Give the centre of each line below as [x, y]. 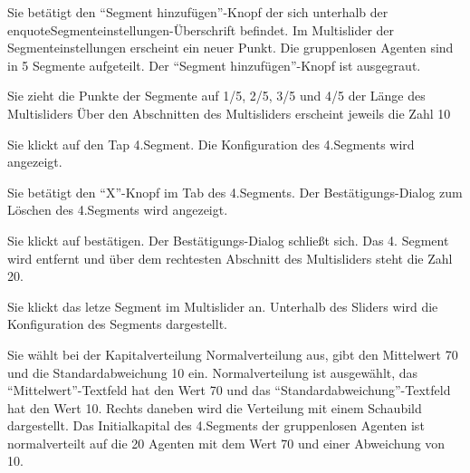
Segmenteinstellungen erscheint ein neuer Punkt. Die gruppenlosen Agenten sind [230, 48]
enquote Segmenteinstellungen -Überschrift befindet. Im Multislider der [201, 29]
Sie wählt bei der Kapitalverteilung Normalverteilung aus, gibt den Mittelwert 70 [233, 354]
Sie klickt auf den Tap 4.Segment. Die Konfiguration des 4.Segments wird [211, 144]
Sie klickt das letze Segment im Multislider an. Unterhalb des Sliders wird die [223, 306]
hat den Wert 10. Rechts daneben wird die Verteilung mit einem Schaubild [215, 407]
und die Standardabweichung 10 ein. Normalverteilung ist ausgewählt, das [213, 372]
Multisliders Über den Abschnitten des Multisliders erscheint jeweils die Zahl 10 [229, 113]
